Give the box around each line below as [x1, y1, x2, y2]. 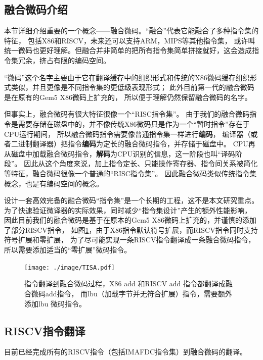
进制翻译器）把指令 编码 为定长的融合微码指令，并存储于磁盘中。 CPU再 [18, 138, 255, 149]
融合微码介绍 [4, 2, 68, 17]
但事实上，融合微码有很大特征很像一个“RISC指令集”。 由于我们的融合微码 [4, 109, 250, 119]
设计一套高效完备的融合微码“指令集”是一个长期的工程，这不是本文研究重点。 [4, 195, 259, 205]
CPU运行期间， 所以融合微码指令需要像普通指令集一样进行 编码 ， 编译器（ [4, 128, 251, 139]
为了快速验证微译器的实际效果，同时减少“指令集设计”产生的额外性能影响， [4, 204, 252, 215]
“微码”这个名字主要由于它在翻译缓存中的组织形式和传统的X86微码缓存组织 [4, 72, 250, 82]
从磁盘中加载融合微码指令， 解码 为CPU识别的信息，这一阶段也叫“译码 [4, 148, 235, 159]
